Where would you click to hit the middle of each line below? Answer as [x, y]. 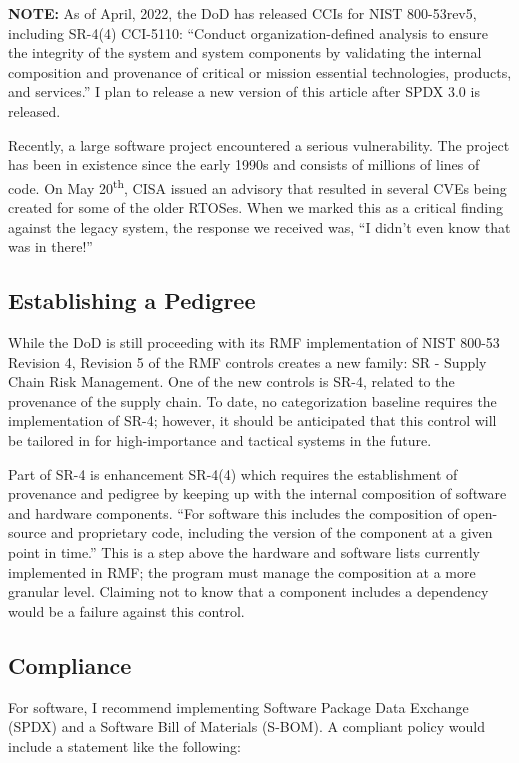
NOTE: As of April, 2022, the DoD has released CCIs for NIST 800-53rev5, [242, 13]
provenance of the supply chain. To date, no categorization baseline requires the [252, 400]
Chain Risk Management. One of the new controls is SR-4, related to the [231, 381]
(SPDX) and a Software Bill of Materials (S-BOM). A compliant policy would [246, 726]
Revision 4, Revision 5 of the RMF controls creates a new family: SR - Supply [247, 361]
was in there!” [50, 246]
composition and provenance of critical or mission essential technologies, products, [260, 71]
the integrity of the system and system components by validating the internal [245, 52]
